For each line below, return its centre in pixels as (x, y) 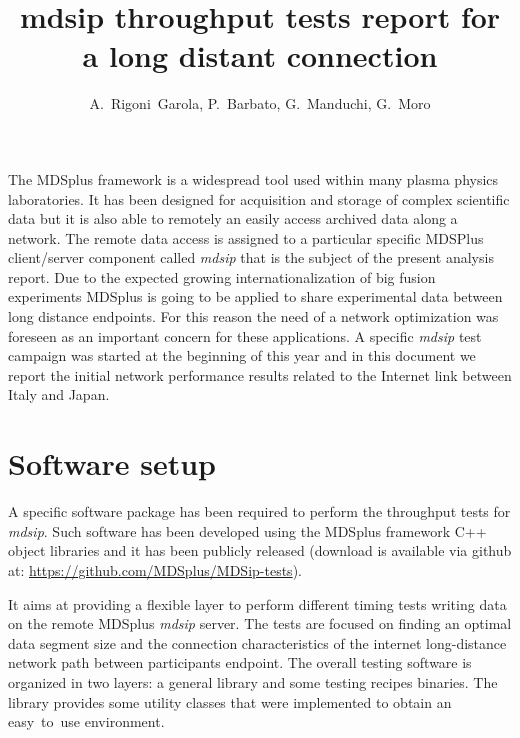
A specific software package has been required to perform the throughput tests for (259, 511)
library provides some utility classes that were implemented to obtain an (230, 701)
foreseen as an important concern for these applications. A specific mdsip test (245, 335)
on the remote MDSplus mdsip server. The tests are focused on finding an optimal (260, 623)
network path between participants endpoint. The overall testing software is (240, 662)
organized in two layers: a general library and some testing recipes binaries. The (253, 681)
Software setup (112, 463)
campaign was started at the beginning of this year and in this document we (242, 355)
